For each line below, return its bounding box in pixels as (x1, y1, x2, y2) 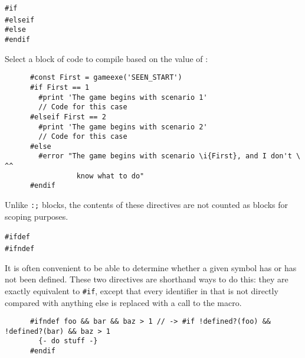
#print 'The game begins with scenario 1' (38, 93, 208, 102)
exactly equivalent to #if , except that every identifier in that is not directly (5, 284, 278, 297)
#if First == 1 (29, 83, 90, 92)
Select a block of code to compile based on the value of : (5, 52, 208, 64)
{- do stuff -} (38, 337, 98, 346)
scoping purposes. (5, 210, 68, 222)
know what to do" (76, 171, 145, 180)
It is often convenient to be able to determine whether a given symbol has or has (5, 261, 297, 274)
